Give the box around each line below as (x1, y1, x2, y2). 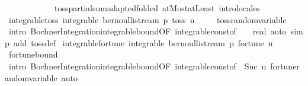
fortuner (270, 59, 300, 72)
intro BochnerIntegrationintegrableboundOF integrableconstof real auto (8, 25, 287, 37)
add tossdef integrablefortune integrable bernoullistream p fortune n (13, 36, 273, 49)
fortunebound (8, 48, 58, 60)
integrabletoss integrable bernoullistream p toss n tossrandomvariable (8, 13, 287, 26)
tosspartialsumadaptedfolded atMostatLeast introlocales (54, 2, 260, 14)
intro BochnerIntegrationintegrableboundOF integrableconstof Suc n (8, 59, 267, 72)
